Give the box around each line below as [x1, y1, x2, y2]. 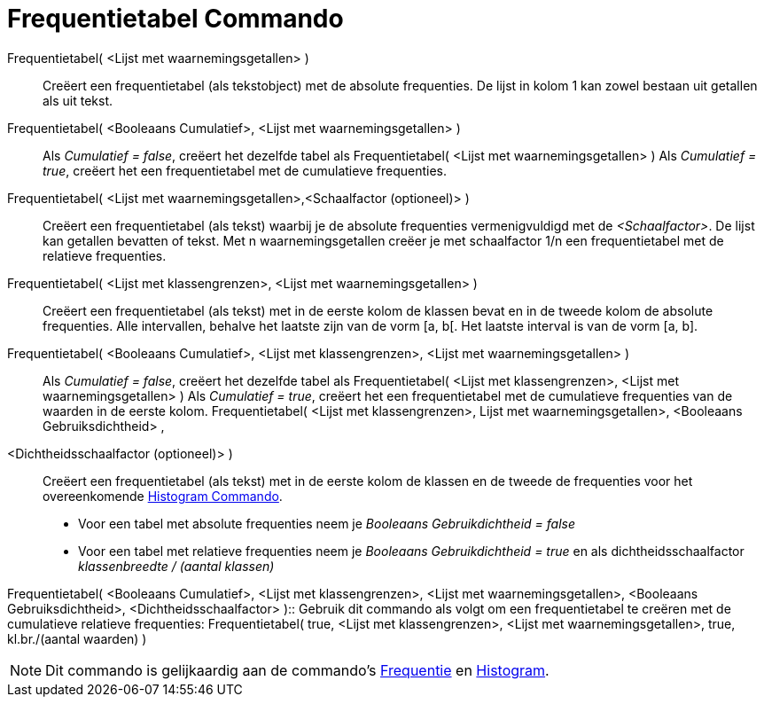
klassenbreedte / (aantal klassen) [78, 558, 275, 574]
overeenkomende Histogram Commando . [43, 488, 283, 504]
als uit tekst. [43, 92, 113, 108]
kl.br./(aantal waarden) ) [7, 630, 147, 646]
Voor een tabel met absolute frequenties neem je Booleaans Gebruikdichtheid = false [78, 515, 576, 531]
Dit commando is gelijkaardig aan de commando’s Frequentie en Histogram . [45, 661, 550, 679]
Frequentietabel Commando [7, 4, 344, 34]
